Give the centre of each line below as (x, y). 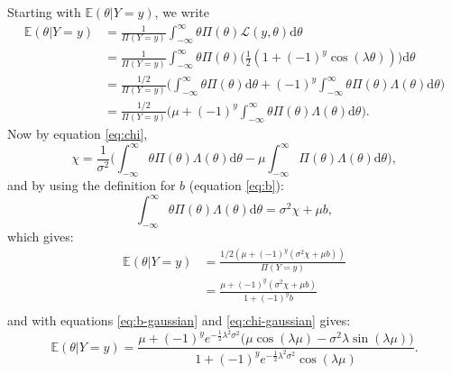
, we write (182, 12)
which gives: (41, 236)
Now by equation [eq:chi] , (78, 134)
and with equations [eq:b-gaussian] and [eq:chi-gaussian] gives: (179, 319)
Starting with (44, 12)
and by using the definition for (92, 184)
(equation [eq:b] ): (236, 184)
